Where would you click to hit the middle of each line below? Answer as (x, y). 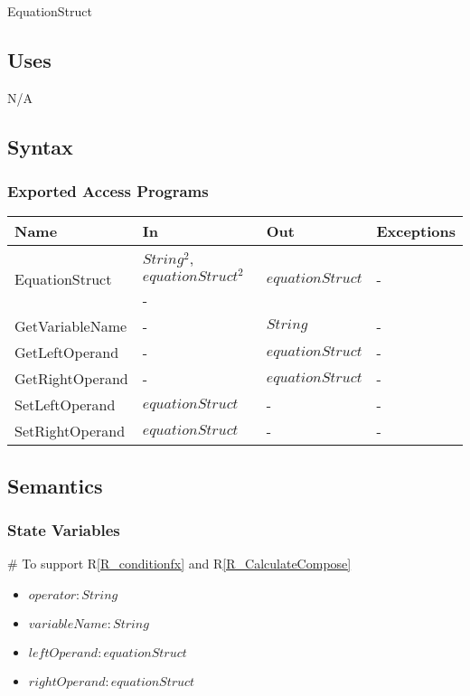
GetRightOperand (71, 379)
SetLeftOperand (65, 405)
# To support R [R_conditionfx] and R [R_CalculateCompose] (179, 564)
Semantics (55, 485)
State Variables (64, 530)
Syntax (40, 146)
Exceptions (416, 231)
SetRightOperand (70, 431)
